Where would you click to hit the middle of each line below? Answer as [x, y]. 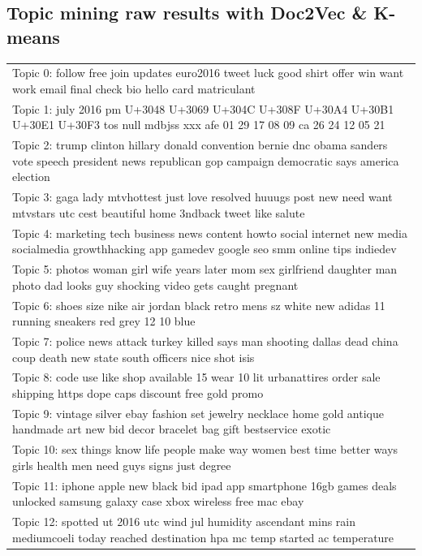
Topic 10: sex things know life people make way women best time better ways [205, 449]
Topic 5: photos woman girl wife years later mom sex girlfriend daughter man [205, 269]
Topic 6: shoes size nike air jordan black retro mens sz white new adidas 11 [199, 305]
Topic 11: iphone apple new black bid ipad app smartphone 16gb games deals [205, 485]
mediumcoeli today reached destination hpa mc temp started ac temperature [203, 537]
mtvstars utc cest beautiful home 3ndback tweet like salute [159, 212]
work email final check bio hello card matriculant [134, 88]
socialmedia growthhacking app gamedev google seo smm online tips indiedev [205, 249]
